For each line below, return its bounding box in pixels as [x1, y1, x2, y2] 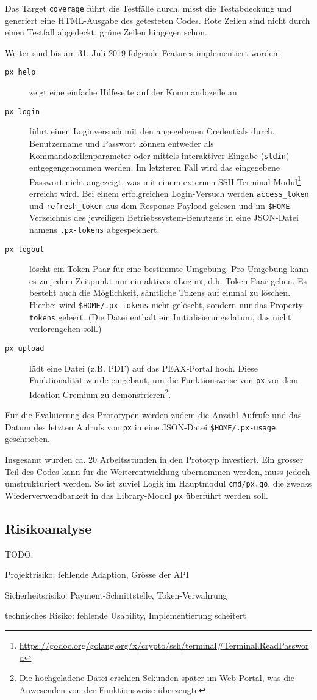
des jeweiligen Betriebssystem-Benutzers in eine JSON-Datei [73, 211, 299, 224]
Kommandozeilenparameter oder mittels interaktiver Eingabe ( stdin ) [29, 149, 290, 161]
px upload [5, 344, 45, 353]
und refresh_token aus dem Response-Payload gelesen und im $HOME [29, 199, 290, 212]
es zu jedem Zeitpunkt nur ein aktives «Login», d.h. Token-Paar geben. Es [29, 274, 307, 287]
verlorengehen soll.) [29, 322, 102, 335]
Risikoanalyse [5, 518, 92, 537]
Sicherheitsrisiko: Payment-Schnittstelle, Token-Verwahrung [5, 588, 227, 601]
